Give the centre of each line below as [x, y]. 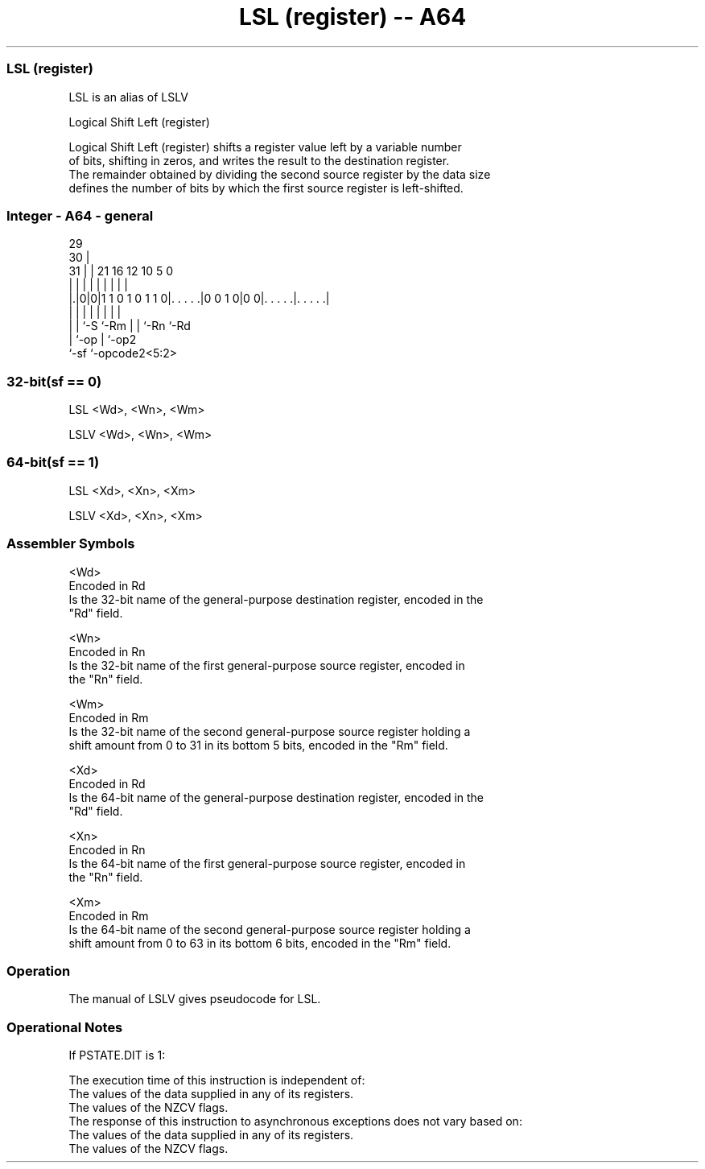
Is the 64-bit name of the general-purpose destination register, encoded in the [276, 797]
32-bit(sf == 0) [54, 381]
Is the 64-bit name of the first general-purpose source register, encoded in [267, 863]
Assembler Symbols [71, 544]
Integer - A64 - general [80, 215]
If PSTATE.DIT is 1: [117, 1055]
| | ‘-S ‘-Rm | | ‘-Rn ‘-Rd [130, 326]
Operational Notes [65, 1027]
